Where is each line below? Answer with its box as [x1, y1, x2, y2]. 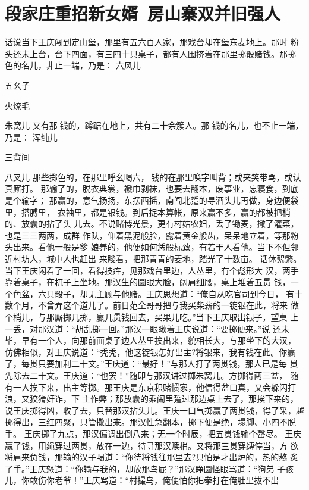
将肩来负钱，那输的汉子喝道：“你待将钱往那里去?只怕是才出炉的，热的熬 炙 [5, 451, 298, 463]
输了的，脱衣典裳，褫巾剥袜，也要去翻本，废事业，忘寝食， [49, 182, 282, 195]
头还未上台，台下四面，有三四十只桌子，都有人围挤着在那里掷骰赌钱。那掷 [5, 47, 296, 60]
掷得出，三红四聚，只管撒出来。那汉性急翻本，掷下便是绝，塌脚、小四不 [5, 416, 288, 428]
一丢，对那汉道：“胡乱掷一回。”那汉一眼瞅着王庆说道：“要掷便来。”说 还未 [5, 322, 290, 335]
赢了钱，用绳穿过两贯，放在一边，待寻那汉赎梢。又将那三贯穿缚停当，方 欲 [5, 439, 299, 451]
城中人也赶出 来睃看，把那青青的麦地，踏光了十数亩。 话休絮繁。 [46, 252, 302, 265]
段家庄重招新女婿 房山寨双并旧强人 [5, 1, 281, 26]
